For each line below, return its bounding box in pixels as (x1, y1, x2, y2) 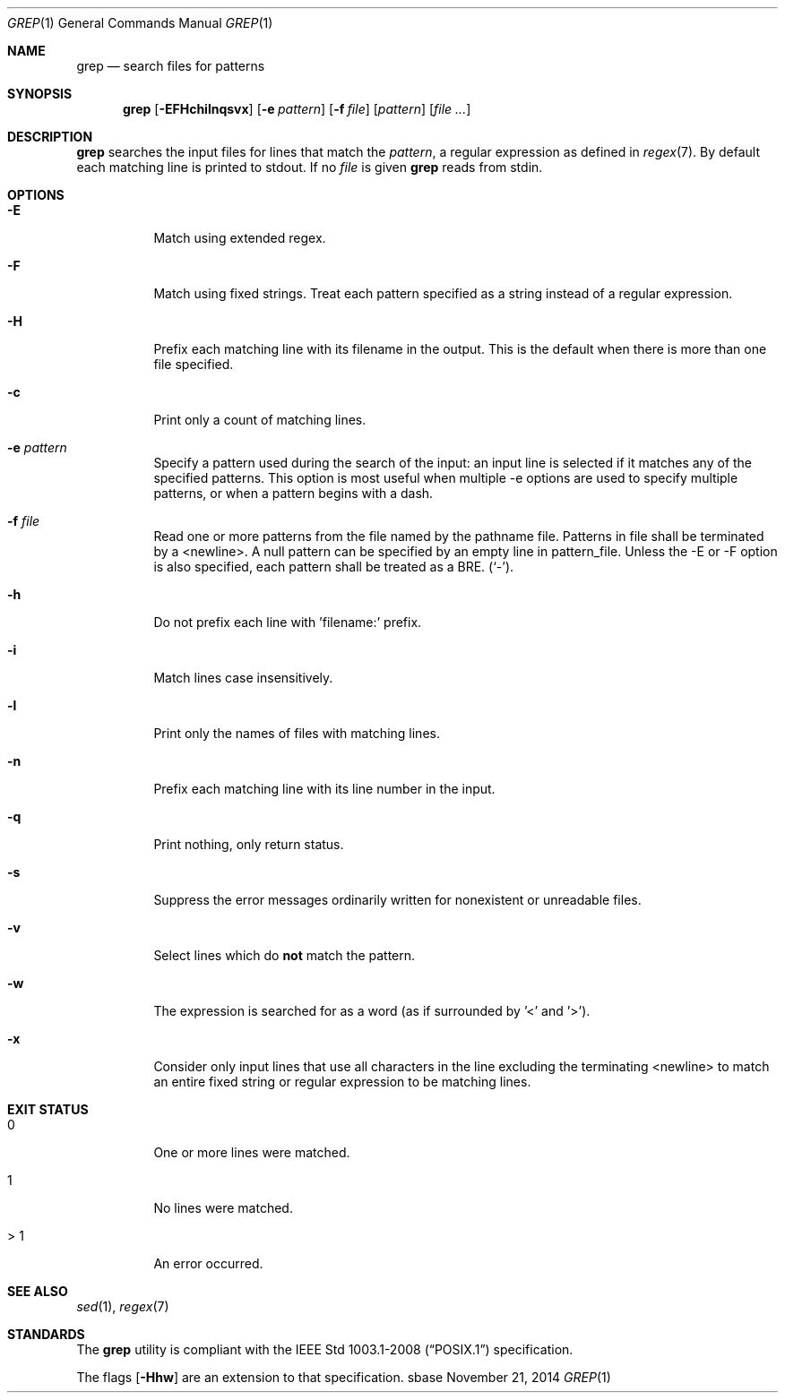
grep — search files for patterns (76, 58, 265, 73)
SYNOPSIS (7, 86, 73, 101)
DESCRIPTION (7, 129, 93, 144)
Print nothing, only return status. (153, 837, 344, 852)
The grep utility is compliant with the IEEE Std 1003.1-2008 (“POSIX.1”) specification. (76, 1342, 574, 1357)
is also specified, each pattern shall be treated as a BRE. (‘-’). (153, 559, 514, 574)
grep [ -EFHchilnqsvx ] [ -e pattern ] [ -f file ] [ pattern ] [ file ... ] (123, 101, 471, 116)
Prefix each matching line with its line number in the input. (153, 781, 496, 796)
